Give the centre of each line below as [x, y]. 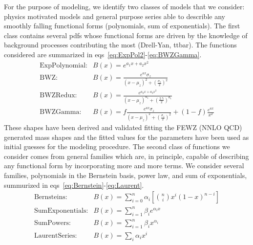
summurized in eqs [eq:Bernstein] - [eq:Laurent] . [74, 185]
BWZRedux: [58, 95]
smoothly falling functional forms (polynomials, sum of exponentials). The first [122, 26]
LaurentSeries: [55, 236]
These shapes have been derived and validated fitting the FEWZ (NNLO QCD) [123, 127]
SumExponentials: [61, 211]
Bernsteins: [51, 197]
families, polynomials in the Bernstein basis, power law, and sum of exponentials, [126, 175]
